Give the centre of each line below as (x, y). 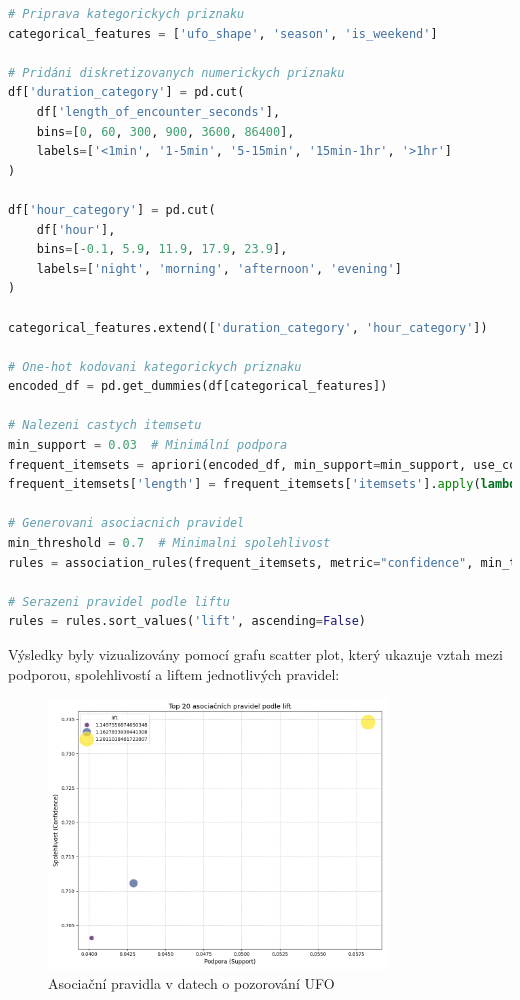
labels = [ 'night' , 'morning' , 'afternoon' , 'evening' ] (219, 268)
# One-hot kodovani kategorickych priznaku (155, 366)
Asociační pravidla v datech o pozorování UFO (191, 983)
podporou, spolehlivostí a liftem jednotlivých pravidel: (174, 673)
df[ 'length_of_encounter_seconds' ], (158, 111)
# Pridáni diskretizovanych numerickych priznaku (176, 72)
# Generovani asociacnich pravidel (126, 523)
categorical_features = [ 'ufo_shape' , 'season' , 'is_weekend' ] (223, 33)
